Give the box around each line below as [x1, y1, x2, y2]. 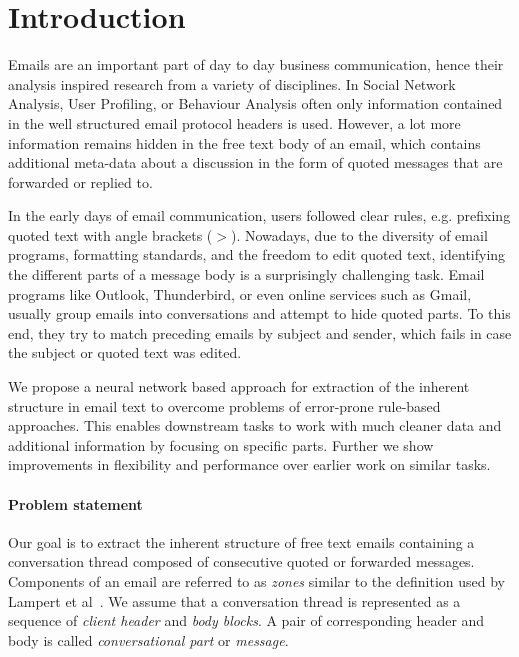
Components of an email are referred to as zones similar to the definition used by [8, 570, 505, 591]
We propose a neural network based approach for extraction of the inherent [8, 376, 470, 397]
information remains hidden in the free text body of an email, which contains [8, 132, 481, 153]
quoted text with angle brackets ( [8, 224, 213, 245]
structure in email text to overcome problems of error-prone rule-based [8, 395, 441, 416]
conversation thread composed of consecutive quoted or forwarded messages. [8, 551, 475, 572]
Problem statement [8, 493, 143, 514]
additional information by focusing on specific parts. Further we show [8, 434, 434, 455]
